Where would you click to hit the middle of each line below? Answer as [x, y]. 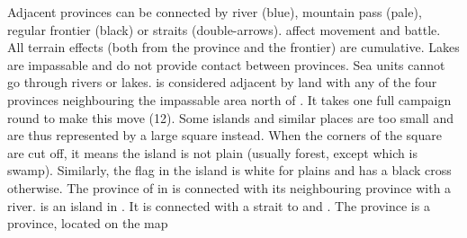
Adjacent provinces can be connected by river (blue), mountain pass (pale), [215, 12]
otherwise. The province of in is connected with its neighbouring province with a [229, 187]
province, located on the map [88, 223]
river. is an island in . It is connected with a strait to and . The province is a [219, 205]
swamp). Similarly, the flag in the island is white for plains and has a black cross [229, 170]
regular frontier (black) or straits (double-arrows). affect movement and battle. [224, 29]
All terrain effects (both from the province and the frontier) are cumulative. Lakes [233, 47]
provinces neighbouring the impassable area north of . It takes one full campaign [229, 99]
